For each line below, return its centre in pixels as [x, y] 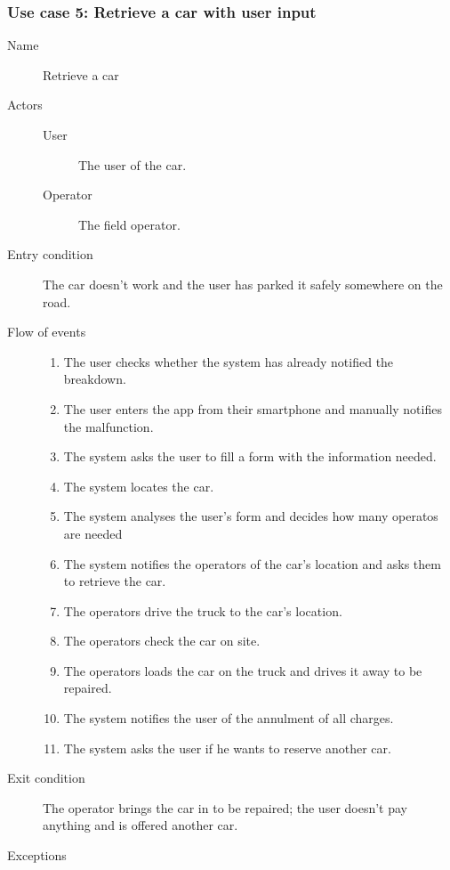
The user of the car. [133, 164]
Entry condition [50, 254]
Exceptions [37, 855]
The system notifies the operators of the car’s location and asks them [252, 563]
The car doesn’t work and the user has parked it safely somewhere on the [243, 284]
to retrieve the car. [115, 581]
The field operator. [129, 224]
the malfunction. [108, 426]
